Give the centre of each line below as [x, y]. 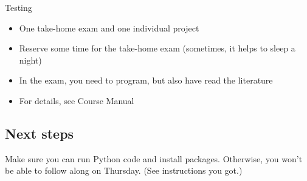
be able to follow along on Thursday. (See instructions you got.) [124, 170]
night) [30, 60]
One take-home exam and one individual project [109, 28]
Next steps [40, 133]
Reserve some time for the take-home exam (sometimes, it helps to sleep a [157, 48]
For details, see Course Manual [77, 100]
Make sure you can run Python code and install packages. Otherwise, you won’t [154, 158]
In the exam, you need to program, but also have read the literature [146, 80]
